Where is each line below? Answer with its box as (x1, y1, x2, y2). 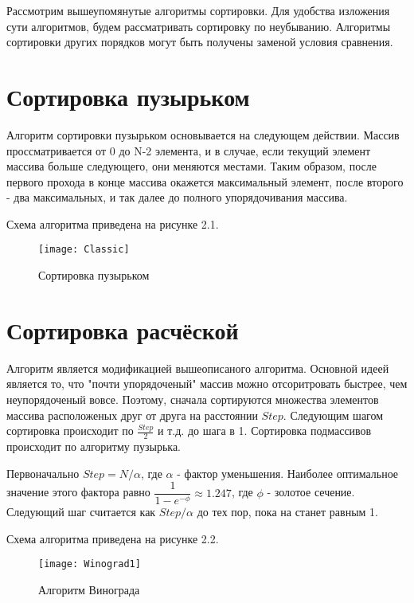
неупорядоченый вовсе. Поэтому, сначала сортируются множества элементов (6, 391, 379, 408)
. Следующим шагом (283, 406, 384, 423)
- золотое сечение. (267, 484, 355, 500)
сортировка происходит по (6, 422, 134, 439)
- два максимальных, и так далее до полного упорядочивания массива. (6, 189, 348, 206)
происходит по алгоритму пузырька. (6, 438, 181, 455)
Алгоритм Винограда (38, 581, 140, 598)
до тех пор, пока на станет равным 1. (197, 503, 378, 520)
